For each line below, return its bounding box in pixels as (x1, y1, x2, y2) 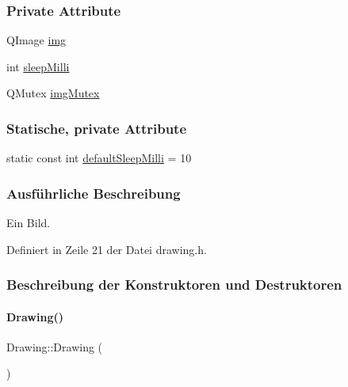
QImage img (6, 32, 67, 48)
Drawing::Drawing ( (6, 338, 103, 355)
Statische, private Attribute (6, 118, 187, 138)
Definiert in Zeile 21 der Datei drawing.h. (6, 241, 207, 257)
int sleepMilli (6, 58, 70, 74)
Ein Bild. (6, 214, 51, 231)
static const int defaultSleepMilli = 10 (6, 150, 192, 166)
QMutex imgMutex (6, 85, 100, 101)
